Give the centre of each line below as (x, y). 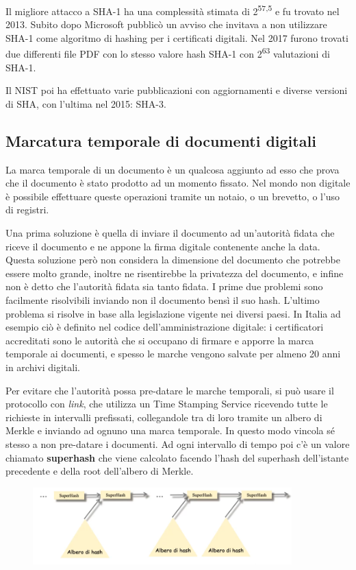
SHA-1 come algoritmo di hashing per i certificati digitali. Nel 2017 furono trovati (177, 37)
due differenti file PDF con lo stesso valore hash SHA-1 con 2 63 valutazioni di (168, 53)
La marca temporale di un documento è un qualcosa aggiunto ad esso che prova (173, 169)
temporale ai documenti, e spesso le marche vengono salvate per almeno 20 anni (173, 354)
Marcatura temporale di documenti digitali (161, 140)
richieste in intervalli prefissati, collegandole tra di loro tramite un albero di (164, 417)
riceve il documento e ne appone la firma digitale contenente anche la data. (163, 246)
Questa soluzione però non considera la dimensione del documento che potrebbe (173, 260)
